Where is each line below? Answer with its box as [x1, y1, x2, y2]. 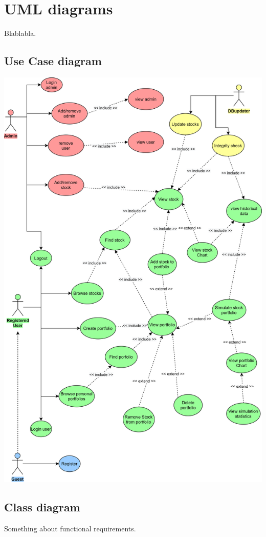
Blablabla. [4, 28, 36, 38]
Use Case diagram [4, 53, 102, 69]
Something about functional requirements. [4, 523, 136, 533]
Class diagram [4, 499, 80, 515]
